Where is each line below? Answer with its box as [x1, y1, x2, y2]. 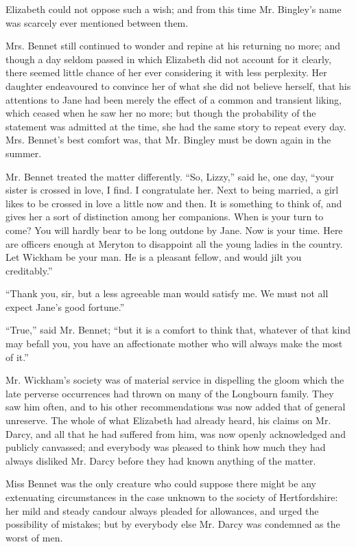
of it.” [5, 349, 29, 364]
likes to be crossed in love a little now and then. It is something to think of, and [5, 196, 342, 210]
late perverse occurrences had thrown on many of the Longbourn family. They [5, 386, 334, 400]
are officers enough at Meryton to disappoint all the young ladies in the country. [5, 236, 343, 251]
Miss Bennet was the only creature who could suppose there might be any [5, 476, 316, 491]
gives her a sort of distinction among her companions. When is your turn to [5, 209, 324, 224]
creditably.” [5, 263, 53, 277]
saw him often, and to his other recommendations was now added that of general [5, 399, 346, 414]
